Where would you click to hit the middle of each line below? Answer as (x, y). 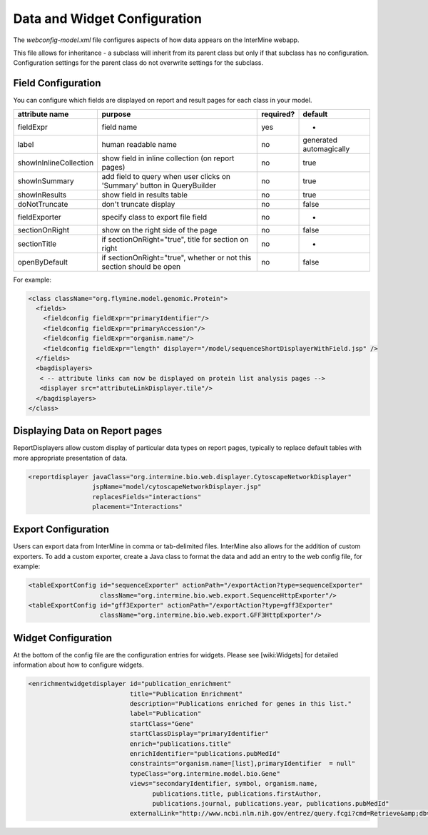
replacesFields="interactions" (147, 497)
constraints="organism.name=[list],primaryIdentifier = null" (243, 764)
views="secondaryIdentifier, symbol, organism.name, (224, 784)
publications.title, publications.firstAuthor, (237, 794)
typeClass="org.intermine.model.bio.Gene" (205, 773)
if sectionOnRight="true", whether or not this (177, 257)
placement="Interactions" (137, 507)
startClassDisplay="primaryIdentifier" (199, 734)
